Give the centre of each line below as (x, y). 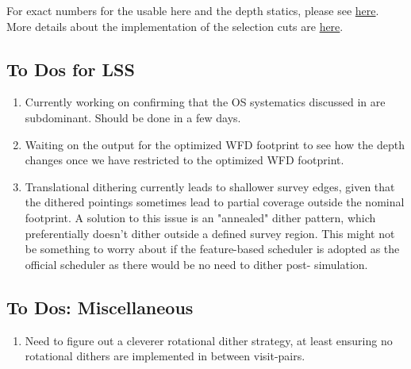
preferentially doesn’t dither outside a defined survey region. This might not (210, 233)
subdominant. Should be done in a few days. (133, 117)
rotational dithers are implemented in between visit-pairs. (165, 356)
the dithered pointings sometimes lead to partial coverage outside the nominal (215, 202)
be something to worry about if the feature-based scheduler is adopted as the (212, 249)
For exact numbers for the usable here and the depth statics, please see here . (193, 10)
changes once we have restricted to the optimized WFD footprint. (184, 160)
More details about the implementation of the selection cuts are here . (175, 26)
